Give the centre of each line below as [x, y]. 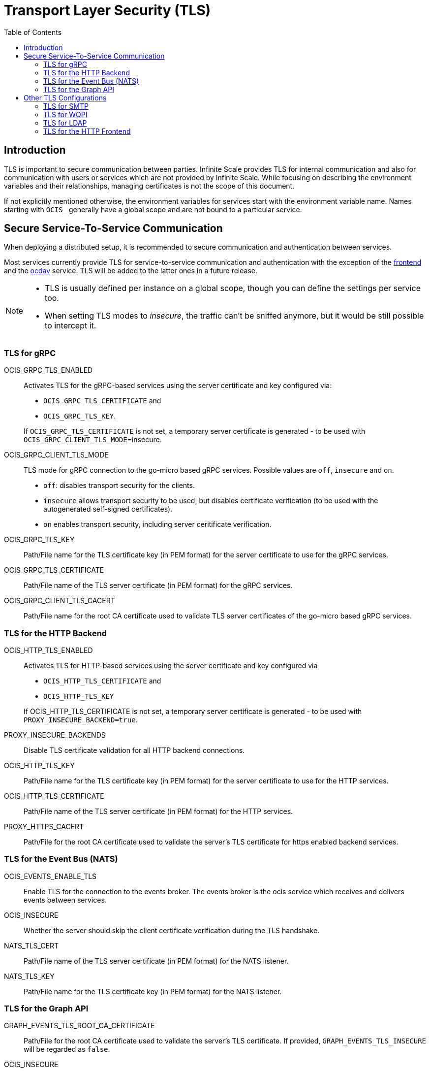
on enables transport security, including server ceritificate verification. [157, 524]
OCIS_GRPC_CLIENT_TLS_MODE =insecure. [93, 440]
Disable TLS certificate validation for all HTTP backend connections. [134, 750]
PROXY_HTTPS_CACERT [44, 826]
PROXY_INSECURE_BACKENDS [55, 735]
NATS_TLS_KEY [29, 976]
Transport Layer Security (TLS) [107, 10]
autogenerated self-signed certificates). [108, 509]
